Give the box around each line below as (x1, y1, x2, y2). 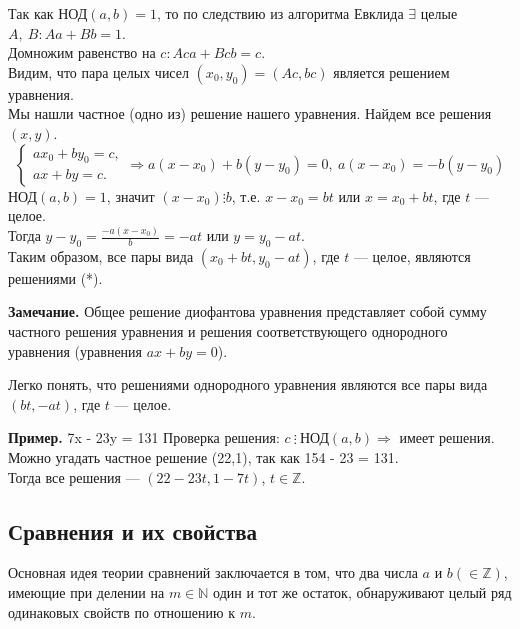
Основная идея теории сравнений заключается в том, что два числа (8, 562, 418, 583)
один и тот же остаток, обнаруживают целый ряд (213, 582, 512, 602)
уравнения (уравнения (8, 340, 143, 361)
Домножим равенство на (8, 42, 156, 63)
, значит (106, 185, 155, 206)
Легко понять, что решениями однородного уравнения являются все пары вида (8, 374, 488, 395)
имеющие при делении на (8, 582, 165, 602)
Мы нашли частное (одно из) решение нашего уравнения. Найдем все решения (8, 103, 492, 124)
